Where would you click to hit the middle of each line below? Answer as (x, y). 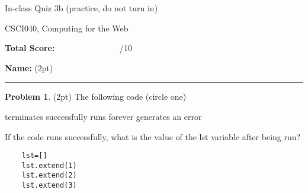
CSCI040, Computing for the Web (67, 28)
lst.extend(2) (49, 175)
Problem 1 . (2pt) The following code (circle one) (96, 96)
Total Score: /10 (69, 48)
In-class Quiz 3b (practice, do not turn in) (81, 8)
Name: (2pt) (29, 67)
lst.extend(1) (49, 165)
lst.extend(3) (49, 186)
